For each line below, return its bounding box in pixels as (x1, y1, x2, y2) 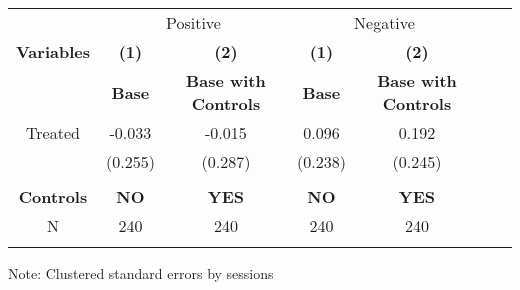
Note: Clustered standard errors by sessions (8, 263, 274, 283)
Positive (165, 11, 221, 34)
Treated (26, 121, 80, 144)
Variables (16, 40, 90, 63)
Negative (354, 11, 415, 34)
